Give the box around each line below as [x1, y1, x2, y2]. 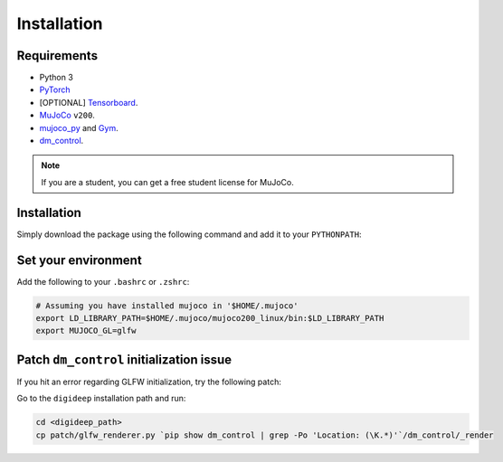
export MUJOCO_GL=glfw [35, 325, 137, 336]
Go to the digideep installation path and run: [16, 393, 186, 404]
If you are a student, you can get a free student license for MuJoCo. [41, 176, 294, 187]
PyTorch [39, 84, 71, 95]
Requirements [16, 48, 99, 63]
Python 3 [39, 72, 74, 83]
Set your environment [16, 252, 142, 268]
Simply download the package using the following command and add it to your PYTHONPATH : [16, 229, 362, 240]
